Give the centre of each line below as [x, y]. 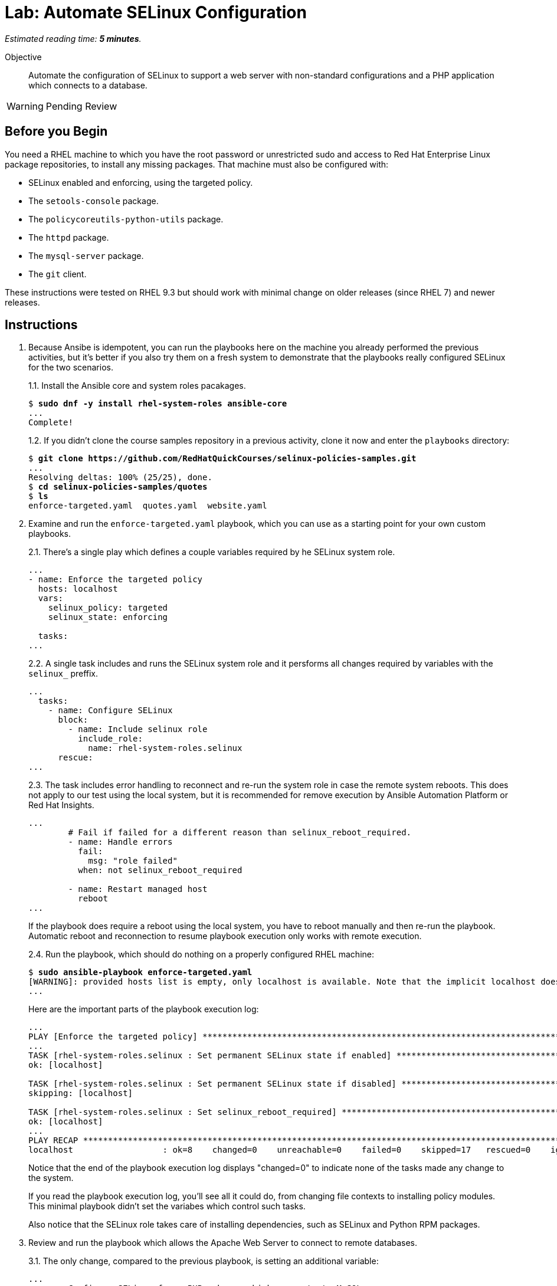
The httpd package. [69, 237]
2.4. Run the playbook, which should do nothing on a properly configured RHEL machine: [201, 954]
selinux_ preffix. [63, 674]
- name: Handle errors [120, 842]
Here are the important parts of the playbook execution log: [144, 1009]
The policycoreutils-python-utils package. [126, 219]
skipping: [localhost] [81, 1093]
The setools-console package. [94, 201]
